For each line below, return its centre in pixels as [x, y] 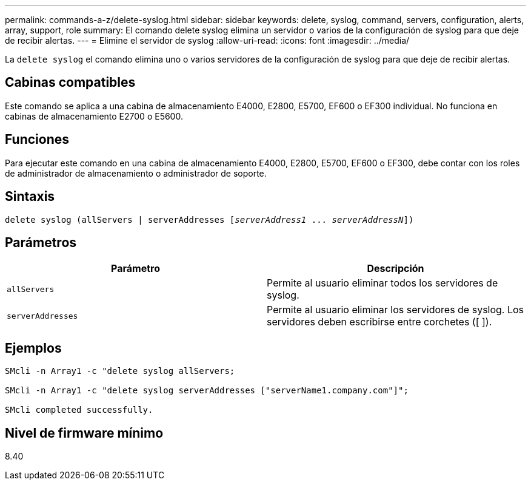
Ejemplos [33, 348]
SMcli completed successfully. [79, 410]
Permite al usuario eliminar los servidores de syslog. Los [396, 310]
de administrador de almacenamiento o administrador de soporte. [136, 173]
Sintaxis [30, 197]
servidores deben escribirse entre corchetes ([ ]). [379, 322]
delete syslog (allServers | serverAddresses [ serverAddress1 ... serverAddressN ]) [209, 219]
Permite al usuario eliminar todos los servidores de [382, 283]
